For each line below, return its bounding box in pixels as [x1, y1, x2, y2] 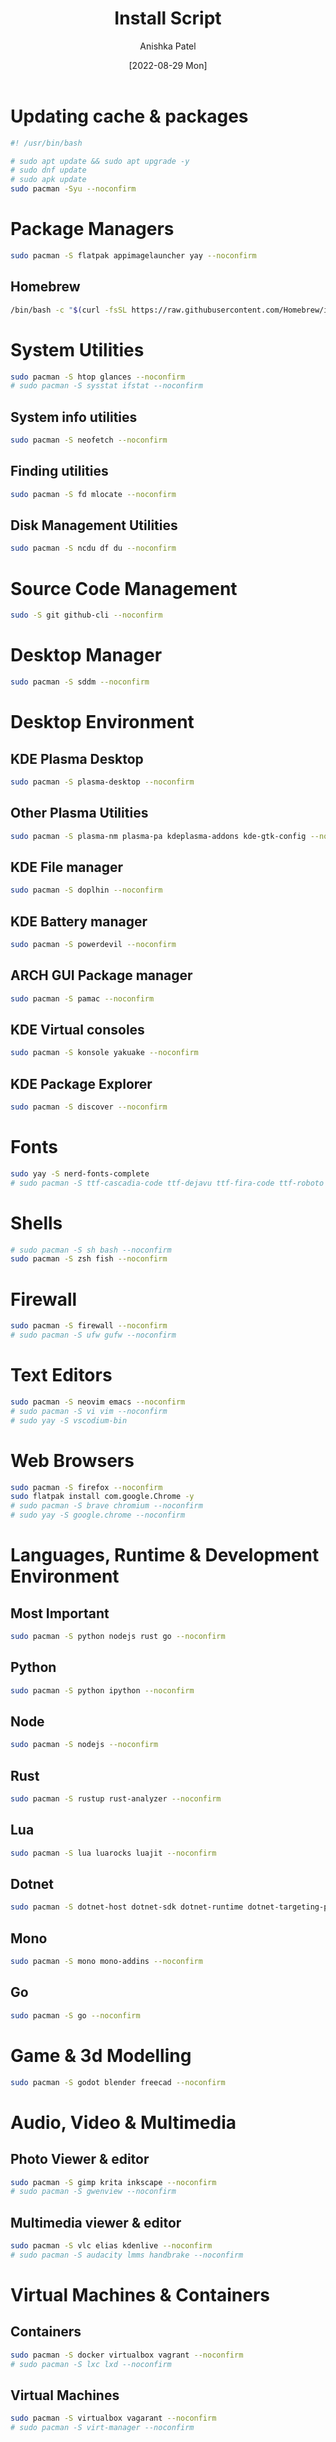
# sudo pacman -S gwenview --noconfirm [10, 2187, 177, 2197]
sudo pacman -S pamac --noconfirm [10, 993, 155, 1004]
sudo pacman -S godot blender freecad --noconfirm [10, 2077, 226, 2087]
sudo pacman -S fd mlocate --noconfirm [10, 489, 177, 499]
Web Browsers [10, 1449, 135, 1472]
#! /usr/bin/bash [10, 138, 83, 148]
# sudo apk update [10, 175, 87, 185]
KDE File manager [10, 858, 124, 876]
